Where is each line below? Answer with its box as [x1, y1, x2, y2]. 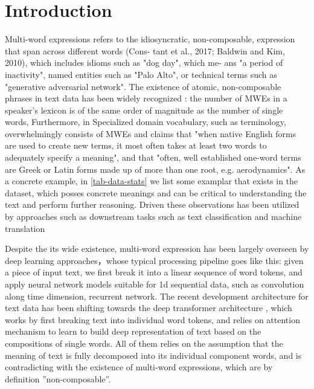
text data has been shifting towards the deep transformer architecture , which [5, 301, 292, 314]
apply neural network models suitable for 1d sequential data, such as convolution [5, 278, 304, 290]
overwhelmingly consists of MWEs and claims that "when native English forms [5, 127, 296, 140]
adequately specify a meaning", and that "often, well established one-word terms [5, 151, 301, 164]
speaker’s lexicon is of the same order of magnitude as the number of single [5, 103, 283, 116]
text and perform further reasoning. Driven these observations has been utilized [5, 198, 300, 211]
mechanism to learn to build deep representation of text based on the [5, 325, 261, 338]
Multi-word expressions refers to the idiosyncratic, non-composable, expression [5, 33, 295, 45]
